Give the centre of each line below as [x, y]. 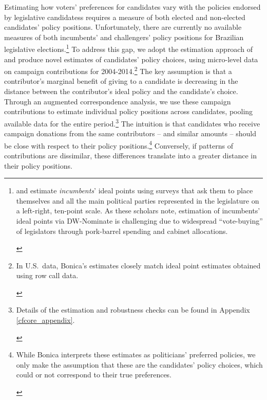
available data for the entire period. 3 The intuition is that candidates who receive [132, 122]
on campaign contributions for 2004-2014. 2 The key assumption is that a [118, 70]
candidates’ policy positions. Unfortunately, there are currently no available [123, 27]
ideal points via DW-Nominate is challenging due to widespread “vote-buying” [139, 220]
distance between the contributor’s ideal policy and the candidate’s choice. [121, 91]
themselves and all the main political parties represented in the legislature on [138, 200]
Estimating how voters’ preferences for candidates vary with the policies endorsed [132, 7]
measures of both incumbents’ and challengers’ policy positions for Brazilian [124, 37]
